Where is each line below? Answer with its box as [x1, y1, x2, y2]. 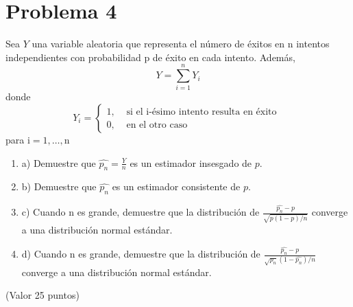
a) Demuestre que [21, 155, 96, 170]
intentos [296, 36, 330, 51]
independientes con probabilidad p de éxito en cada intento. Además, [5, 49, 295, 64]
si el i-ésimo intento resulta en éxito [126, 106, 277, 117]
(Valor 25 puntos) [5, 288, 80, 302]
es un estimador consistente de [112, 179, 241, 194]
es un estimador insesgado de [130, 155, 252, 170]
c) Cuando [21, 205, 66, 219]
